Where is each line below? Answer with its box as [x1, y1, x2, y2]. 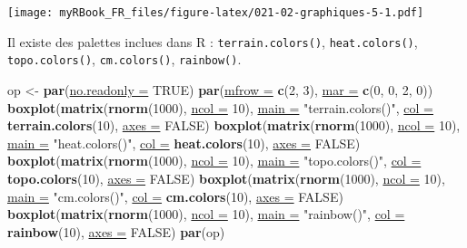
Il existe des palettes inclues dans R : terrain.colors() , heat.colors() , [7, 32, 418, 51]
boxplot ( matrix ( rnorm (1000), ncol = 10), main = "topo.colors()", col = [7, 151, 422, 170]
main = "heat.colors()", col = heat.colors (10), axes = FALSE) [7, 133, 361, 152]
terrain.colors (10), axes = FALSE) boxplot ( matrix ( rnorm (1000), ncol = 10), [7, 116, 461, 135]
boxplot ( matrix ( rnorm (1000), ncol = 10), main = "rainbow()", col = [7, 205, 405, 224]
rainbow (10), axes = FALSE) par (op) [7, 222, 225, 241]
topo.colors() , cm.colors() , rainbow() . [7, 50, 242, 69]
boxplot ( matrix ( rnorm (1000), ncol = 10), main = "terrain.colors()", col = [7, 98, 433, 117]
